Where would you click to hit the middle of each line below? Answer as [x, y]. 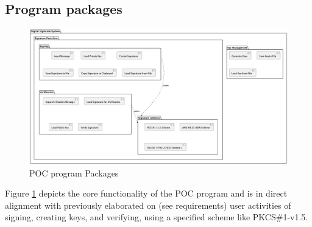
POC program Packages [74, 173]
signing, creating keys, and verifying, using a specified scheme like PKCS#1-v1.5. [157, 217]
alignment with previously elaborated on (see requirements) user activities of [148, 205]
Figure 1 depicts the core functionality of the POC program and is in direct [146, 193]
